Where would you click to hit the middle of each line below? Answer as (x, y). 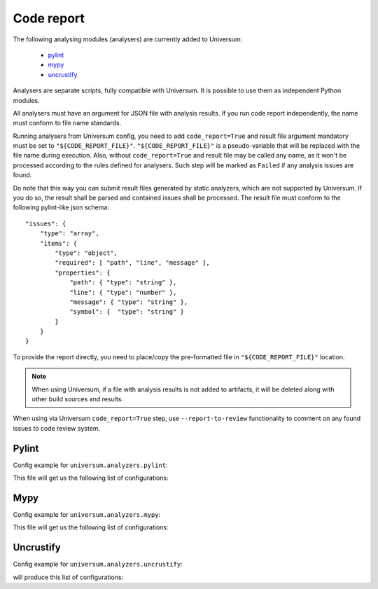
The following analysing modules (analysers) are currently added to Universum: (128, 39)
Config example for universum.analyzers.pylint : (90, 465)
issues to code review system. (57, 428)
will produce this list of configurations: (68, 577)
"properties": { (83, 272)
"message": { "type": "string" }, (129, 302)
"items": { (58, 243)
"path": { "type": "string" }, (123, 283)
